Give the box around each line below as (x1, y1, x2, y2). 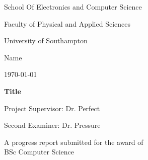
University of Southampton (4, 35, 88, 46)
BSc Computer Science (4, 146, 75, 157)
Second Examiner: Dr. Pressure (4, 120, 101, 130)
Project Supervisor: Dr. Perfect (4, 103, 100, 113)
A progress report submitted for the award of (4, 136, 143, 147)
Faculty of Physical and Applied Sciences (4, 18, 131, 29)
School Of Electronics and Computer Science (4, 2, 142, 12)
